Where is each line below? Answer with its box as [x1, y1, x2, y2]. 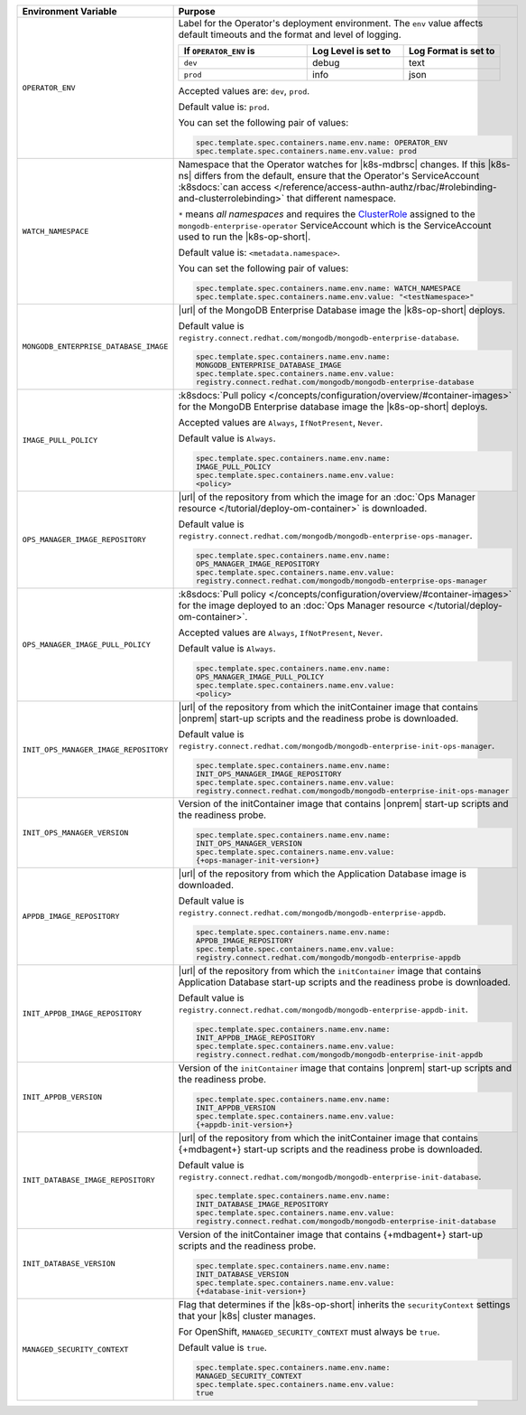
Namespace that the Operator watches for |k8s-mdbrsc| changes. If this [178, 158, 486, 171]
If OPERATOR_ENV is [183, 45, 255, 57]
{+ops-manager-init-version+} [195, 856, 320, 866]
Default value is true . [178, 1342, 268, 1354]
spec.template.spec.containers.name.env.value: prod [195, 145, 417, 155]
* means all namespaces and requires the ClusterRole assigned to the [178, 208, 475, 220]
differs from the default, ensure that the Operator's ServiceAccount [194, 169, 480, 182]
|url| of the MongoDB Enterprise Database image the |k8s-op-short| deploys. [178, 304, 505, 316]
